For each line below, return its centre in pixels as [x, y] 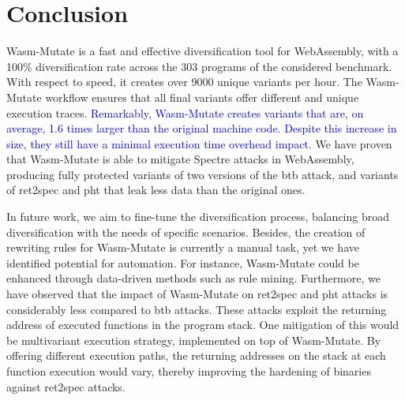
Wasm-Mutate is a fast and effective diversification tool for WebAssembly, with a [202, 51]
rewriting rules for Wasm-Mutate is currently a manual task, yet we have [183, 247]
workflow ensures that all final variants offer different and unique [202, 97]
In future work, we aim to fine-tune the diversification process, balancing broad [198, 217]
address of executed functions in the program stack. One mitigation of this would [203, 325]
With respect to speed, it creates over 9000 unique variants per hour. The [184, 82]
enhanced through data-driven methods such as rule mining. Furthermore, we [193, 278]
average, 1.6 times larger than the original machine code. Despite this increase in [202, 128]
